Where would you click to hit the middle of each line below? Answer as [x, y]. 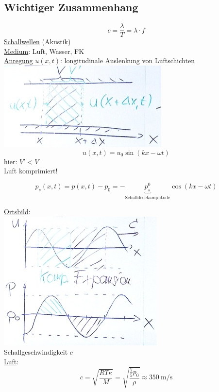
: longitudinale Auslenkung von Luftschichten [127, 60]
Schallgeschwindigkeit [36, 352]
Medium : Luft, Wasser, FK [44, 51]
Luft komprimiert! [31, 171]
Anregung [18, 60]
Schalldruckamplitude [148, 197]
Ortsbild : [17, 212]
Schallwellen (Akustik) [37, 42]
